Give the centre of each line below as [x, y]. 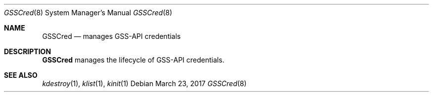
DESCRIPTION [28, 51]
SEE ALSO [21, 75]
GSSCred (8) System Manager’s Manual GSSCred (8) [88, 13]
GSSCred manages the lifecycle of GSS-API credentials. [133, 60]
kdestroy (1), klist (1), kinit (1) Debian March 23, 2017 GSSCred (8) [144, 83]
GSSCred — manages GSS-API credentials [111, 36]
